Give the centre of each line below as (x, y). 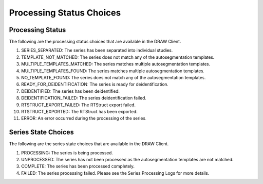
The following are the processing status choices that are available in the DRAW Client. (95, 42)
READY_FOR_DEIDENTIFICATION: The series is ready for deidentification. (95, 84)
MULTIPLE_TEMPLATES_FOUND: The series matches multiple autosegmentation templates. (113, 71)
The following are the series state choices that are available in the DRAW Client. (89, 144)
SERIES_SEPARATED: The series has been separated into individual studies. (97, 50)
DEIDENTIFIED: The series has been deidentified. (70, 91)
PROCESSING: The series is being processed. (67, 152)
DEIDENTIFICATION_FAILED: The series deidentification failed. (84, 98)
